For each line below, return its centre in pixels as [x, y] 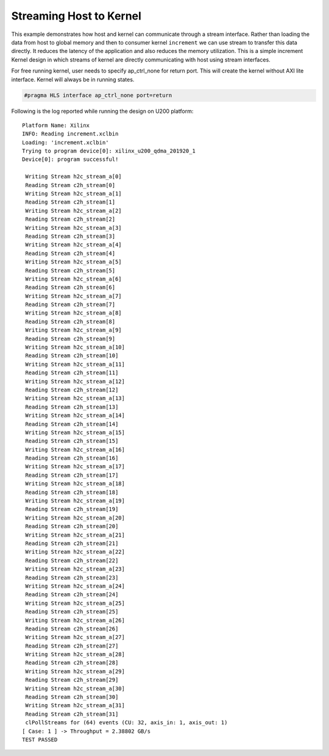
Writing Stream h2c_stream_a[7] [73, 296]
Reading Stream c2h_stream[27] [72, 646]
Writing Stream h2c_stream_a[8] [73, 313]
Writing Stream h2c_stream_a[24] [75, 586]
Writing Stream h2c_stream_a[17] [75, 467]
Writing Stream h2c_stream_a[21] [75, 535]
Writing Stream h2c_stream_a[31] [75, 705]
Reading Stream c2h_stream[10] [72, 356]
